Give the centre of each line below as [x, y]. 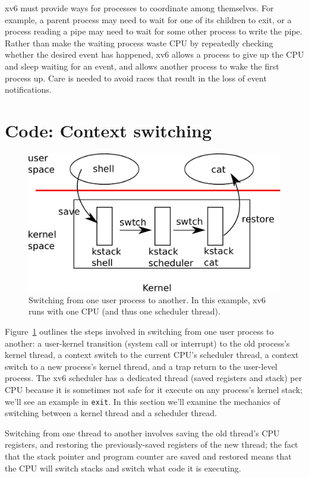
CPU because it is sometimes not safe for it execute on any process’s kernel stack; [154, 389]
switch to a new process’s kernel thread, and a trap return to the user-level [141, 366]
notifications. [28, 89]
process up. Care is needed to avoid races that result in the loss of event [136, 78]
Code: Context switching [108, 130]
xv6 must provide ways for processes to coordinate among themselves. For [139, 8]
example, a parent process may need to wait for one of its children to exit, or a [148, 19]
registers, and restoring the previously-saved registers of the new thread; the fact [152, 444]
